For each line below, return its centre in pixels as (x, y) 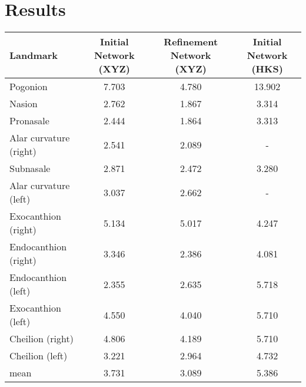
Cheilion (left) (39, 356)
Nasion (24, 104)
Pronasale (29, 121)
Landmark (34, 55)
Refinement (191, 42)
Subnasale (30, 168)
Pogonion (29, 87)
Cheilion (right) (41, 339)
